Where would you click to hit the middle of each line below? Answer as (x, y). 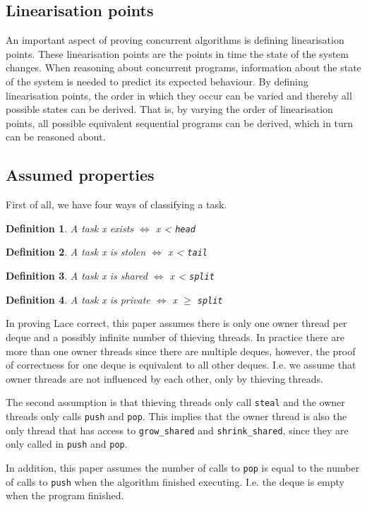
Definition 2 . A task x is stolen (76, 252)
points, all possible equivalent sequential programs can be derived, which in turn (180, 123)
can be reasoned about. (56, 137)
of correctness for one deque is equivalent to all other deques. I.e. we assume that (181, 365)
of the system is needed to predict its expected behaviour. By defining (157, 81)
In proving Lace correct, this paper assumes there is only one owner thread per (176, 323)
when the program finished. (65, 495)
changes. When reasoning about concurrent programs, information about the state (183, 67)
